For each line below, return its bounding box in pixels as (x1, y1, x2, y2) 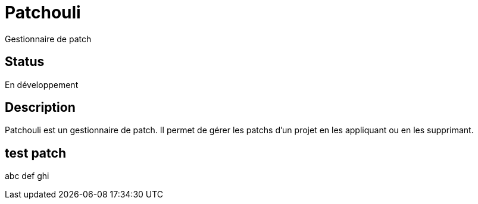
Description (5, 100, 76, 115)
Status (5, 54, 45, 70)
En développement (5, 79, 79, 90)
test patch (5, 145, 66, 161)
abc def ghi (5, 171, 49, 181)
